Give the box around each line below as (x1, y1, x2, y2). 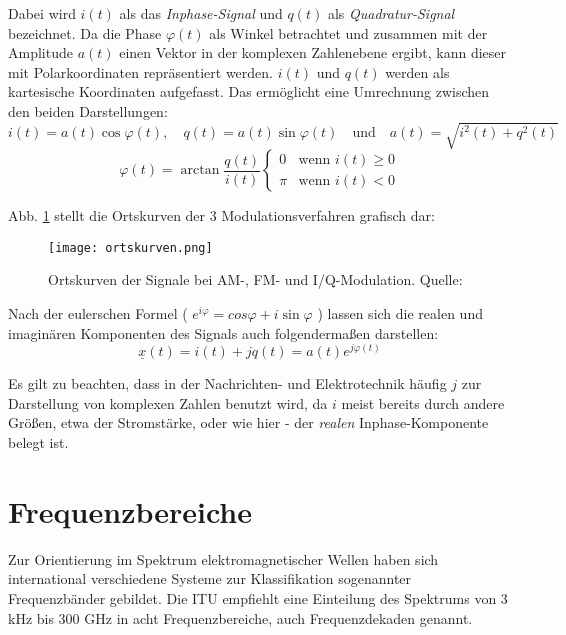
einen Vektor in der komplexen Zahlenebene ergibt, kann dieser (119, 42, 507, 63)
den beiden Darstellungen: (8, 100, 168, 121)
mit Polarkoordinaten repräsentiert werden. (8, 61, 273, 82)
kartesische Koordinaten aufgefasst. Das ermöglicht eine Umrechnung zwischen (8, 81, 490, 102)
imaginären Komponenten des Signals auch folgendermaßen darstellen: (8, 322, 439, 343)
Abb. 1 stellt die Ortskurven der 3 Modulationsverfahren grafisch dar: (8, 205, 435, 226)
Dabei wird (8, 3, 76, 23)
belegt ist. (8, 432, 69, 452)
